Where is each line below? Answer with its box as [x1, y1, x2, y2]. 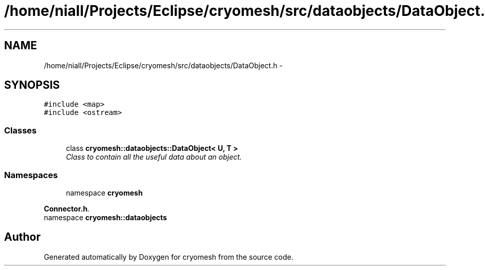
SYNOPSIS [4, 79, 60, 92]
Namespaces [4, 169, 58, 180]
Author [4, 230, 41, 244]
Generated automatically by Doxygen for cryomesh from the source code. [44, 252, 293, 261]
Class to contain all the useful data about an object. [66, 152, 242, 162]
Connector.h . [44, 204, 90, 213]
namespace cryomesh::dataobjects [44, 213, 167, 222]
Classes [4, 125, 37, 136]
